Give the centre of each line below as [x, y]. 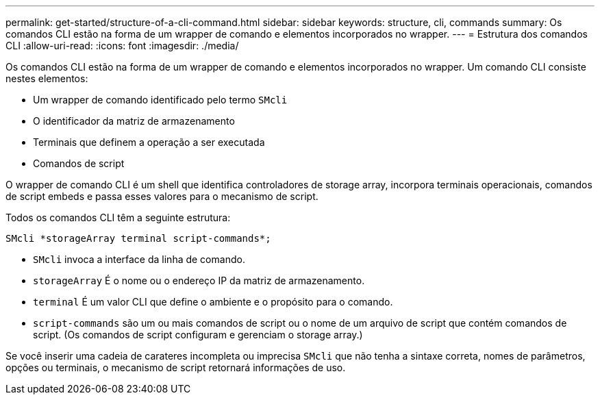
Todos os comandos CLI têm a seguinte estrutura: [118, 217]
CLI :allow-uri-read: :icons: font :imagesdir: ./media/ [122, 46]
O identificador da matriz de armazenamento [134, 121]
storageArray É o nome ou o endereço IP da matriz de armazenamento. [199, 280]
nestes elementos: [47, 78]
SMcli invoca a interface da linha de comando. [139, 259]
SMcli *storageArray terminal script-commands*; [138, 238]
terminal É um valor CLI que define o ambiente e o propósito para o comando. [213, 302]
